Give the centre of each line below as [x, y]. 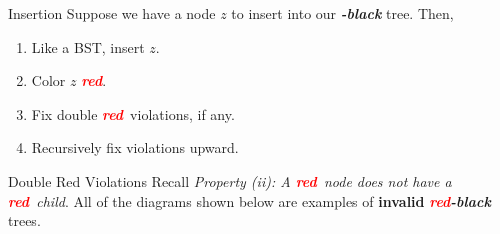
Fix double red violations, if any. [133, 113]
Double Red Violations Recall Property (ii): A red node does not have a [230, 180]
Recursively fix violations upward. [135, 147]
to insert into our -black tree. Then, [342, 13]
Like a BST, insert [88, 46]
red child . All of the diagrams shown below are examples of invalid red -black [249, 200]
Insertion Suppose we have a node [112, 13]
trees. [24, 220]
